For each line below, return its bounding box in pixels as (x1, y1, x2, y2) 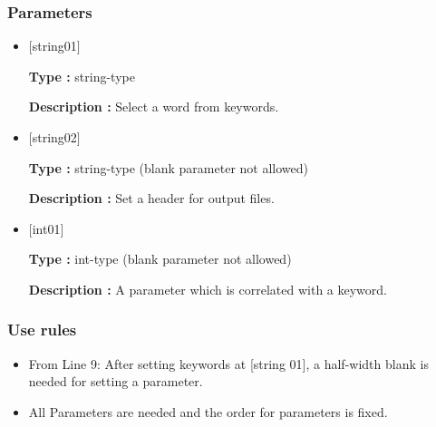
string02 (32, 128, 77, 146)
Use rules (7, 318, 77, 341)
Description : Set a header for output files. (28, 189, 275, 208)
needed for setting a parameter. (28, 372, 203, 391)
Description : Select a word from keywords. (28, 97, 279, 116)
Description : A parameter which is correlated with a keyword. (28, 279, 387, 298)
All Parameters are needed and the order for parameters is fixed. (28, 402, 388, 421)
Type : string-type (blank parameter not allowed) (28, 158, 308, 177)
